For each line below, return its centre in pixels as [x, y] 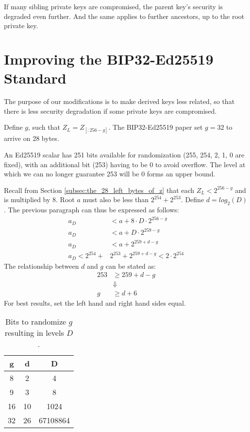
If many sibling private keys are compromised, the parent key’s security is [113, 6]
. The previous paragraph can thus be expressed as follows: [92, 210]
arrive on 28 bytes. [32, 138]
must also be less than [116, 199]
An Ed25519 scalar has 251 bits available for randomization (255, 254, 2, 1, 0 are [124, 155]
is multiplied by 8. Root [39, 199]
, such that [44, 127]
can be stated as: [131, 266]
